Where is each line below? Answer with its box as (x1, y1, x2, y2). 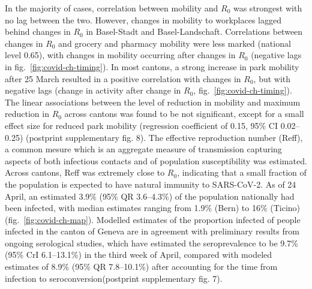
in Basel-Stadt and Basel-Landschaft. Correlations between (86, 25, 303, 38)
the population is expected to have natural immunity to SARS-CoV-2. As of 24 (5, 177, 296, 190)
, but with (253, 72, 291, 85)
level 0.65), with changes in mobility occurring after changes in (5, 49, 236, 61)
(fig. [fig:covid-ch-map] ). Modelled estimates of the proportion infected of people (5, 213, 301, 225)
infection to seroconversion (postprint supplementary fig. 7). (5, 272, 223, 284)
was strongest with (233, 2, 302, 14)
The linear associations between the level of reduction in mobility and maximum (5, 95, 301, 108)
